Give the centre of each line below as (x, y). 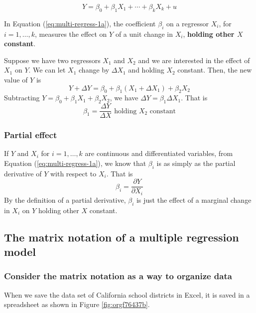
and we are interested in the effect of (194, 60)
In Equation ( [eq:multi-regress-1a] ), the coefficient (80, 23)
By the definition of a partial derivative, (65, 199)
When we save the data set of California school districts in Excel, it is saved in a (127, 294)
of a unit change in (144, 34)
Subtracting (22, 98)
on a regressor (188, 23)
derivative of (23, 173)
